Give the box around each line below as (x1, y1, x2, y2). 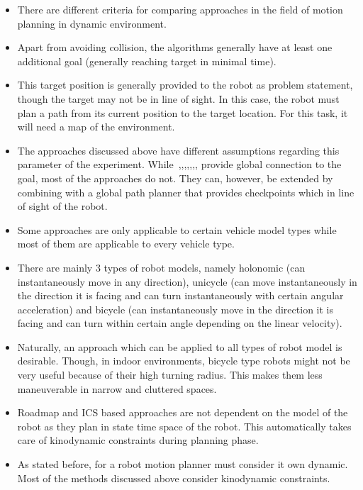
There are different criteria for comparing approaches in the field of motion (17, 2, 343, 16)
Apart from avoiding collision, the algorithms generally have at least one (17, 40, 333, 55)
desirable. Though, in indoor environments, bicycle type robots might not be (17, 353, 350, 368)
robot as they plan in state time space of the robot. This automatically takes (17, 418, 352, 433)
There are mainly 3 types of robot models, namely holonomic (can (17, 260, 306, 274)
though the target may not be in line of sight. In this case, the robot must (17, 91, 340, 106)
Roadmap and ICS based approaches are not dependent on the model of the (17, 405, 348, 420)
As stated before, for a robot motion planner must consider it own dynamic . (17, 457, 348, 472)
